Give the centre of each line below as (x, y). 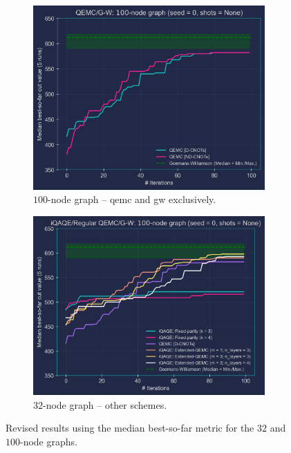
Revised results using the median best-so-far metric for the (130, 428)
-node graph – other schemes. (105, 404)
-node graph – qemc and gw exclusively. (132, 199)
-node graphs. (49, 441)
